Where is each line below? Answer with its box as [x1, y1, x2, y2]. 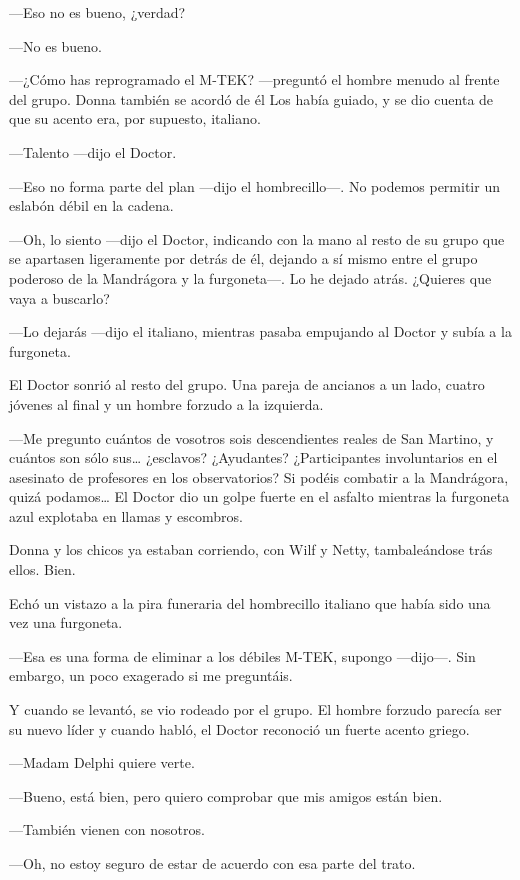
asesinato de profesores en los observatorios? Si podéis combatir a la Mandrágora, [9, 466, 509, 487]
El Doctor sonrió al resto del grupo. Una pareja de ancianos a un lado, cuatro [9, 374, 485, 395]
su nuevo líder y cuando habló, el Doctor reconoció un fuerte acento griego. [9, 718, 470, 739]
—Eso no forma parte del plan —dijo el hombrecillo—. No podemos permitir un [9, 175, 500, 196]
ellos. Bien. [9, 559, 76, 580]
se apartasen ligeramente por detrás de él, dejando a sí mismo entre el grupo [9, 248, 478, 269]
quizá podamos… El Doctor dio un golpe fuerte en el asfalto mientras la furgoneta [9, 486, 510, 507]
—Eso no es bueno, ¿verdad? [9, 2, 186, 22]
